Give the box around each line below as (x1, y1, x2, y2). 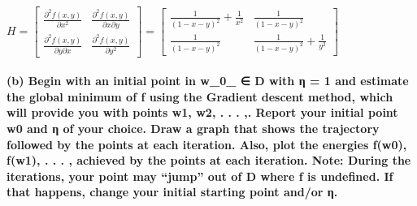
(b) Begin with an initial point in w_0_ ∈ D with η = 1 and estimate (7, 72, 409, 89)
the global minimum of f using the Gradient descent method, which (7, 88, 393, 105)
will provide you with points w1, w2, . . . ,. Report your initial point (7, 104, 398, 121)
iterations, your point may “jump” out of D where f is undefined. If (7, 167, 393, 184)
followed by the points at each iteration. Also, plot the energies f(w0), (7, 135, 407, 152)
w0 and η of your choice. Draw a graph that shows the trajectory (7, 119, 380, 136)
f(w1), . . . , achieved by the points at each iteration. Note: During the (7, 152, 411, 169)
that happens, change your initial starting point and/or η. (7, 183, 338, 200)
